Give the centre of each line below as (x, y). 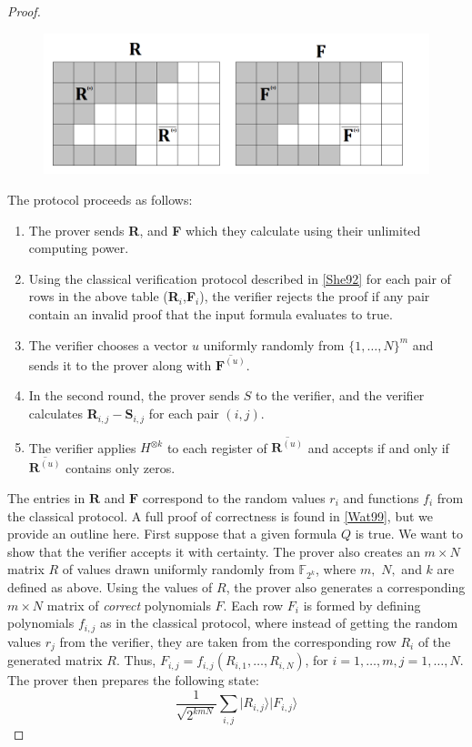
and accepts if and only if (378, 447)
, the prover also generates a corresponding (346, 587)
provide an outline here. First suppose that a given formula (172, 534)
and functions (381, 498)
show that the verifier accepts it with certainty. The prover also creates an (214, 551)
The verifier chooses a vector (108, 344)
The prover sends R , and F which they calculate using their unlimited (225, 230)
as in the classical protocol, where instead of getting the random (279, 623)
